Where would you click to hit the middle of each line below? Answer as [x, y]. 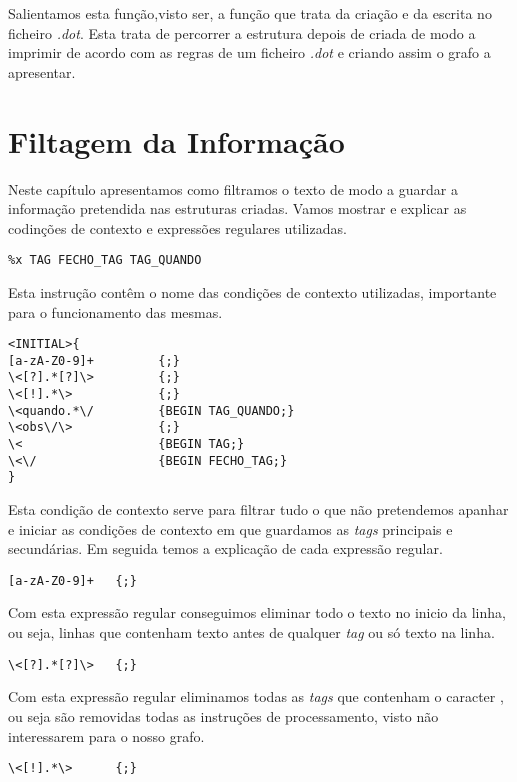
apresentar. [42, 71]
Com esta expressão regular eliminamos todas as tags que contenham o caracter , [256, 696]
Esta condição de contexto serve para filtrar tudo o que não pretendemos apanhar [258, 509]
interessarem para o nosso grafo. [106, 735]
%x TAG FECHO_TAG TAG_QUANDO [105, 260]
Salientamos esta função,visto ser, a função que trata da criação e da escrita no [250, 13]
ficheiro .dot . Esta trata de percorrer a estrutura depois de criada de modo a [242, 32]
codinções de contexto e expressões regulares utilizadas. [177, 227]
